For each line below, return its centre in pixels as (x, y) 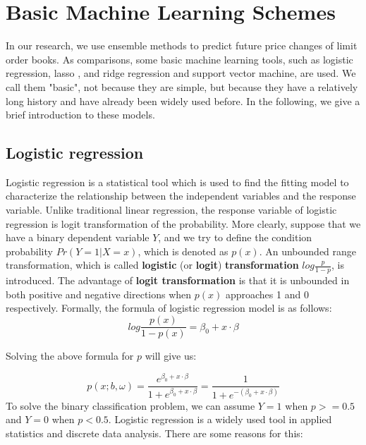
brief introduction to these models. (80, 115)
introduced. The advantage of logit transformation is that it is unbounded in (178, 280)
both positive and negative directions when (99, 294)
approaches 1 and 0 (267, 294)
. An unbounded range (308, 251)
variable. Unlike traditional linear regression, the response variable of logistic (171, 210)
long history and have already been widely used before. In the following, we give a (183, 100)
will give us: (171, 356)
